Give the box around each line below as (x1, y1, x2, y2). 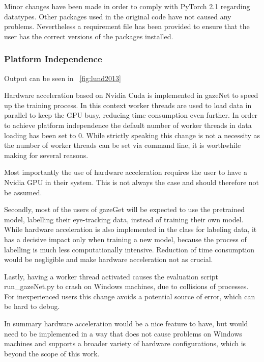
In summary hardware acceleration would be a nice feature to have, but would (4, 318, 248, 329)
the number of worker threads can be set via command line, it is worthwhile (4, 140, 241, 150)
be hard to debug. (4, 301, 60, 312)
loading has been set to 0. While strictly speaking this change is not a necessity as (4, 130, 260, 140)
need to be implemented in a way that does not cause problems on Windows (4, 328, 242, 339)
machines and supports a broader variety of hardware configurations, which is (4, 338, 246, 349)
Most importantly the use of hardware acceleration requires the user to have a (4, 167, 248, 177)
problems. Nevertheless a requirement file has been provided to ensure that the (4, 21, 250, 32)
